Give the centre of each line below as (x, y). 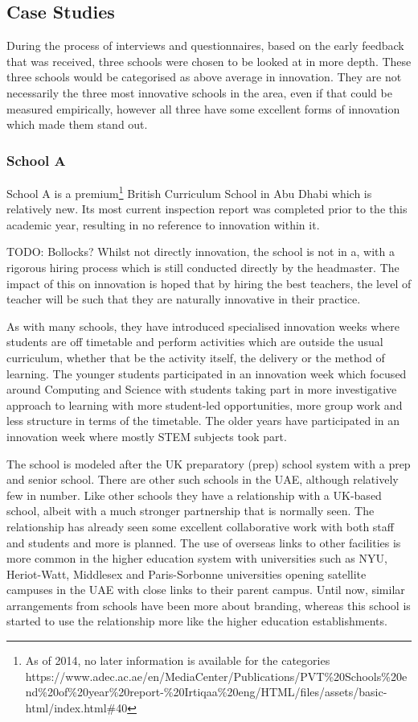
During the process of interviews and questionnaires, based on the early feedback (205, 45)
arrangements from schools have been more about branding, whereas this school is (209, 605)
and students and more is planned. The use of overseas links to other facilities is (204, 542)
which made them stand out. (77, 124)
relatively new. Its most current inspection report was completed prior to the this (207, 209)
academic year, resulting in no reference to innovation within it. (163, 224)
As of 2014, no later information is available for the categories (178, 660)
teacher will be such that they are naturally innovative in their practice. (184, 299)
